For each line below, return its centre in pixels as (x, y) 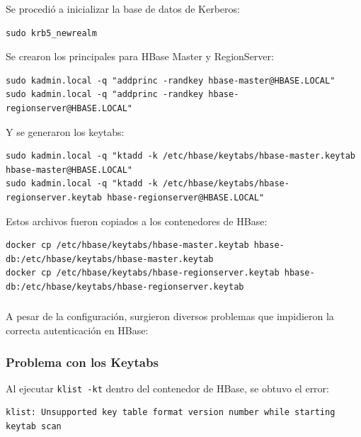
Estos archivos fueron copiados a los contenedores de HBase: (137, 221)
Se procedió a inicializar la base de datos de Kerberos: (123, 8)
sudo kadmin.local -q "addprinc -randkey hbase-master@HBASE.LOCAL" (171, 80)
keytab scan (34, 427)
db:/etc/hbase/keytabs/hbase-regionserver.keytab (125, 286)
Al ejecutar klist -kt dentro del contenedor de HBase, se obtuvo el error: (167, 388)
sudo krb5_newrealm (51, 33)
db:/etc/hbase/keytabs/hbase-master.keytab (110, 259)
